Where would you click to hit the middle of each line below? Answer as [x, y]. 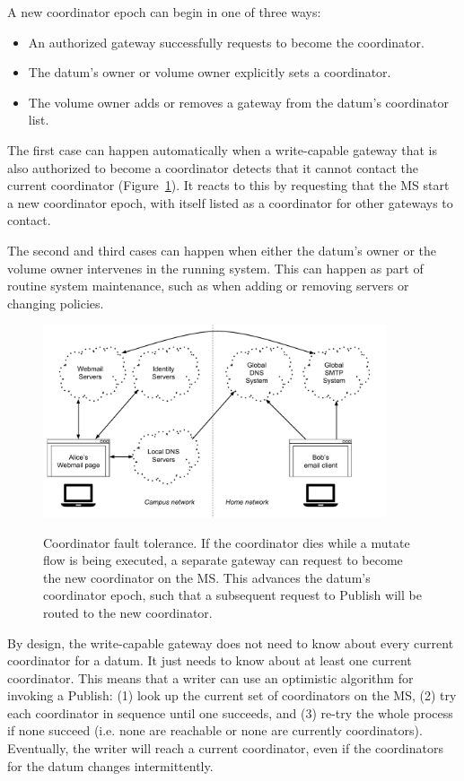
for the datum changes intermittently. [110, 765]
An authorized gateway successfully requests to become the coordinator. [226, 42]
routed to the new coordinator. [128, 612]
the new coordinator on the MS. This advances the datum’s [207, 577]
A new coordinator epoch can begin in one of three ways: [164, 12]
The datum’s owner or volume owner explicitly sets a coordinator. [210, 72]
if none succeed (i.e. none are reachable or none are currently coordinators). [215, 730]
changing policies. [56, 303]
